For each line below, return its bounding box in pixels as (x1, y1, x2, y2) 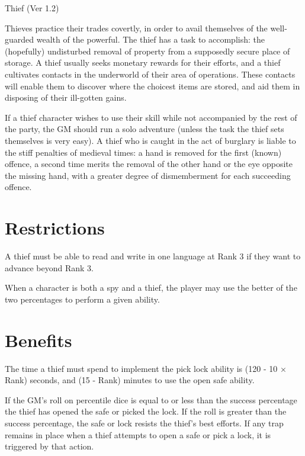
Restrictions (5, 216, 105, 240)
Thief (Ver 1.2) (5, 2, 59, 14)
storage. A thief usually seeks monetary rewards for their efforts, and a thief (5, 56, 281, 69)
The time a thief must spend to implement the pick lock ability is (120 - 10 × (5, 362, 287, 374)
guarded (5, 33, 34, 46)
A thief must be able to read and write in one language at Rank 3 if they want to (5, 250, 301, 262)
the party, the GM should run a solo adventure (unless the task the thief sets (5, 123, 284, 135)
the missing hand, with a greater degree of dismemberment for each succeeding (5, 169, 291, 181)
